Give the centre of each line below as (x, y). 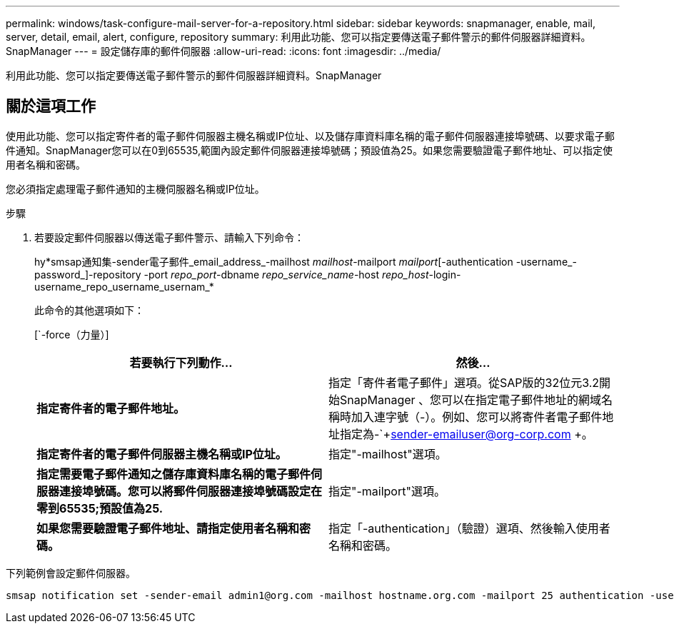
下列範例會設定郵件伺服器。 (71, 573)
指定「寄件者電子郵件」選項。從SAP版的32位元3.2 (464, 382)
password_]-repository (88, 274)
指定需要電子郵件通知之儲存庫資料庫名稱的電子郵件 (174, 474)
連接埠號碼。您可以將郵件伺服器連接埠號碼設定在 (191, 491)
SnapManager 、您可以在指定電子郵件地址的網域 (471, 399)
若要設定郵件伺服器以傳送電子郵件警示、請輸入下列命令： (169, 237)
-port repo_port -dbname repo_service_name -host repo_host (286, 274)
